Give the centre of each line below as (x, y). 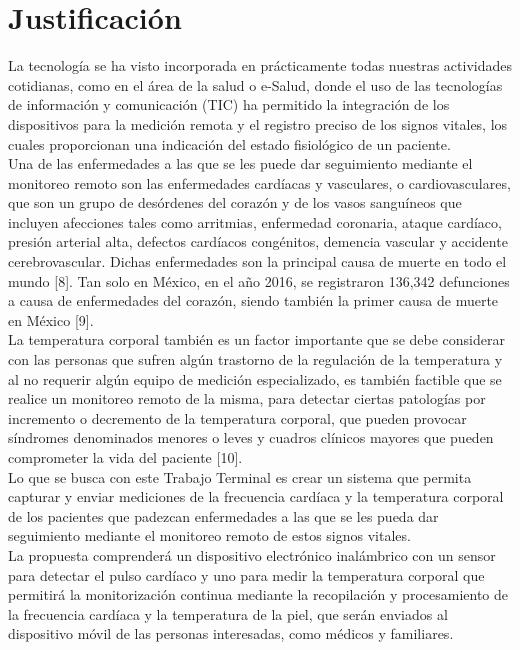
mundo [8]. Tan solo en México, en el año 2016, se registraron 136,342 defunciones (259, 280)
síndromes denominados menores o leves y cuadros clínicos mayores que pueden (251, 437)
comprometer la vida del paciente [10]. (125, 457)
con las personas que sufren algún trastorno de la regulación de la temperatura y (255, 359)
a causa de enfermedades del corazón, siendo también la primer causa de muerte (253, 300)
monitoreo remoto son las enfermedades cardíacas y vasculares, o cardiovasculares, (259, 182)
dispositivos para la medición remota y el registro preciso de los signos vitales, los (258, 123)
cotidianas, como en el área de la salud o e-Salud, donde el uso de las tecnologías (255, 84)
